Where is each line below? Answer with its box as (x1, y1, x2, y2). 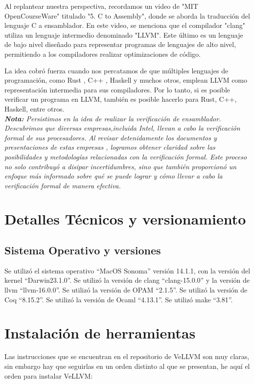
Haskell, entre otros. (4, 103, 65, 113)
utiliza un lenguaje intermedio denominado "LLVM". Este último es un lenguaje (4, 29, 243, 40)
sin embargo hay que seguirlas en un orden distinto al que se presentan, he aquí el (4, 361, 250, 371)
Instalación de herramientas (4, 323, 196, 343)
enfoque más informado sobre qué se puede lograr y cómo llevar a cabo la (4, 171, 223, 181)
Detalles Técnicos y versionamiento (4, 209, 246, 229)
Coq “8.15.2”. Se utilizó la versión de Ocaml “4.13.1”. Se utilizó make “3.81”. (4, 294, 233, 304)
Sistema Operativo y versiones (4, 243, 161, 258)
